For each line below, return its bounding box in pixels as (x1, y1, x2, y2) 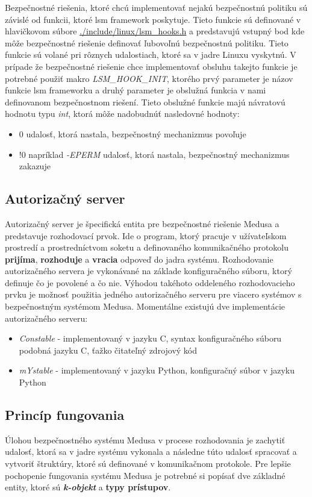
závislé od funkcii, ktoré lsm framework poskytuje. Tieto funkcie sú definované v (5, 13, 301, 25)
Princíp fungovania (5, 405, 125, 424)
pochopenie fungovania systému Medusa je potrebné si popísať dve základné (5, 469, 285, 481)
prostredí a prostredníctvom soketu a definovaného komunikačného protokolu (5, 241, 289, 254)
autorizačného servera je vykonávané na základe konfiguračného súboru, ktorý (5, 264, 292, 277)
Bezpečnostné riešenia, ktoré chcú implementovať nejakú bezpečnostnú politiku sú (5, 1, 308, 13)
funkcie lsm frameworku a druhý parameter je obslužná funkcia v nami (5, 84, 266, 96)
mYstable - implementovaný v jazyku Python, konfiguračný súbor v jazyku (19, 364, 295, 377)
